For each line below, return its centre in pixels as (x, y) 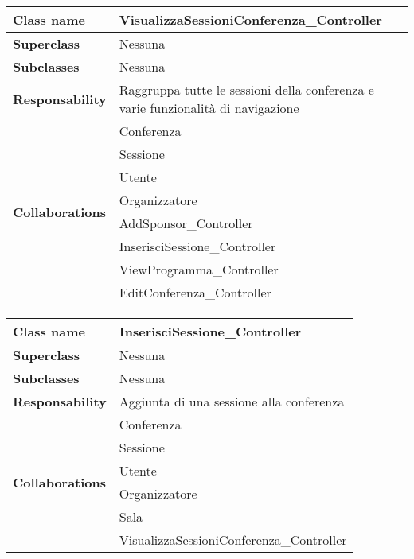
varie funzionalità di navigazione (209, 108)
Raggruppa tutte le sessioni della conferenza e (246, 89)
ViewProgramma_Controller (199, 269)
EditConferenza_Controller (195, 292)
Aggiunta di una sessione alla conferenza (232, 401)
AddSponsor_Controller (186, 223)
